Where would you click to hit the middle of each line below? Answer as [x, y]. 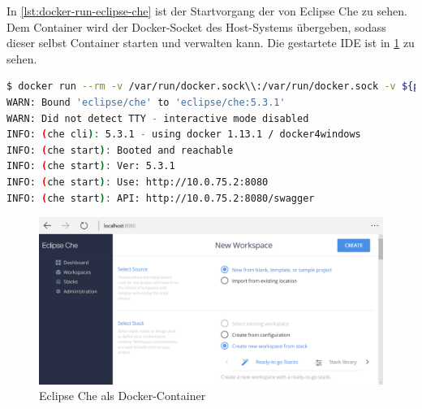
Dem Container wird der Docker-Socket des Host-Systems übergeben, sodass [196, 26]
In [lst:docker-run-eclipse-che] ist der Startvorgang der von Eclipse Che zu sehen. [207, 11]
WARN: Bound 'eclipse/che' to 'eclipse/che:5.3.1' [146, 102]
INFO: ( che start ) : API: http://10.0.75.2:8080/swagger [161, 198]
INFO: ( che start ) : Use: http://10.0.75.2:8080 [138, 182]
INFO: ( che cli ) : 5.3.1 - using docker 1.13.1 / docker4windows [184, 135]
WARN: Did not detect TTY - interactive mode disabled [158, 118]
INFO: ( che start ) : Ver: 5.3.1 [91, 166]
